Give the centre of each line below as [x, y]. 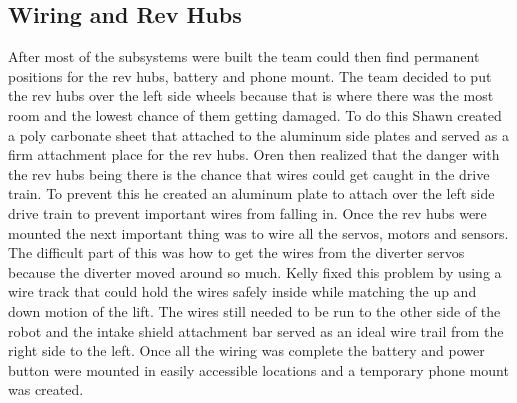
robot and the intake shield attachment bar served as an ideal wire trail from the [256, 330]
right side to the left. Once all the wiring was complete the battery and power [246, 350]
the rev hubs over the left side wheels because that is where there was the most [251, 95]
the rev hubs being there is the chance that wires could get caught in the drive [249, 173]
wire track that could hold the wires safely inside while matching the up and [242, 291]
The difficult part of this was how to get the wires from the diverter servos [236, 252]
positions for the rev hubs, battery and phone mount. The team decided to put [250, 75]
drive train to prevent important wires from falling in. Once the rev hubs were [247, 212]
